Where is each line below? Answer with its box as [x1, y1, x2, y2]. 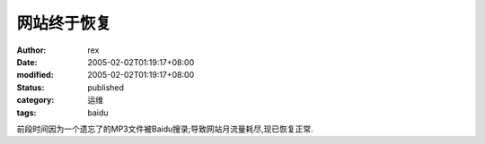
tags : [16, 107, 37, 118]
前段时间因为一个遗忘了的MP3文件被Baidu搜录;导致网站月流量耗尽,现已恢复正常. [16, 123, 313, 134]
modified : [16, 70, 54, 80]
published [87, 81, 125, 93]
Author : [16, 45, 47, 55]
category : [16, 95, 55, 106]
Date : [16, 56, 38, 67]
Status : [16, 81, 45, 93]
